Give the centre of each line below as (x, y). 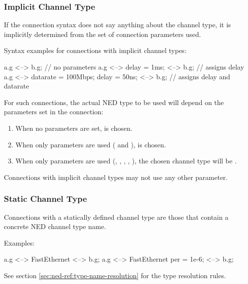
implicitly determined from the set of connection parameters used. (103, 34)
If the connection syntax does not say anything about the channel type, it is (117, 25)
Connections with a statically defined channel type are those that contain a (116, 217)
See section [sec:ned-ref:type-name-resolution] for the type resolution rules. (115, 275)
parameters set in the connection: (54, 112)
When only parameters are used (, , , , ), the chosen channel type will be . (126, 161)
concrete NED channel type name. (55, 226)
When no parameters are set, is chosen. (74, 128)
